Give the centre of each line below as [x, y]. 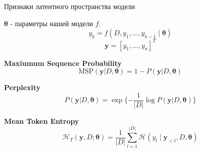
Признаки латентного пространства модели [70, 6]
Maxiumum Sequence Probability [63, 63]
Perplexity [22, 87]
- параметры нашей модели [52, 23]
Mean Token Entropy [42, 121]
